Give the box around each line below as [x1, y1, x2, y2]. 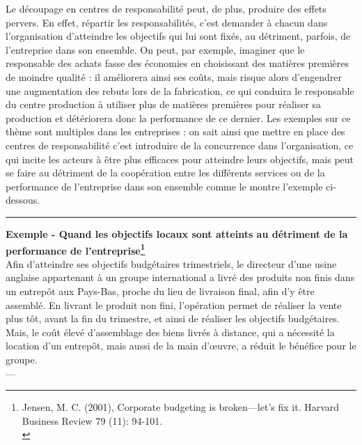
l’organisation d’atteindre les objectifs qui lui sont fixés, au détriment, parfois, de [6, 29, 351, 43]
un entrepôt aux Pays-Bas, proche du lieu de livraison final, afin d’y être [6, 283, 315, 298]
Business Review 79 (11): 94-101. [22, 413, 163, 428]
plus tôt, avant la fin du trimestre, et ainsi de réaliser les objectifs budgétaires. [6, 311, 340, 326]
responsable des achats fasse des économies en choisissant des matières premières [6, 56, 349, 70]
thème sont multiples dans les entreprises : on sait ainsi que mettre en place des [6, 124, 345, 139]
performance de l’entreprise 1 [6, 241, 145, 257]
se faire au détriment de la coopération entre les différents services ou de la [6, 165, 325, 180]
